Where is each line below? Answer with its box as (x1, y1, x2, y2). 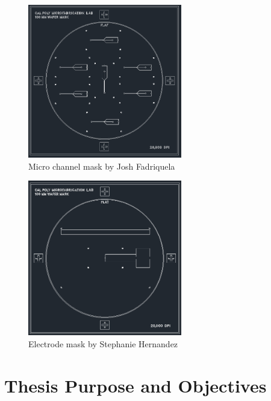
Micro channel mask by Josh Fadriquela (28, 159, 175, 172)
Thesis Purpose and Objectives (4, 373, 267, 397)
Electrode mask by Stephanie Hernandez (28, 337, 178, 350)
